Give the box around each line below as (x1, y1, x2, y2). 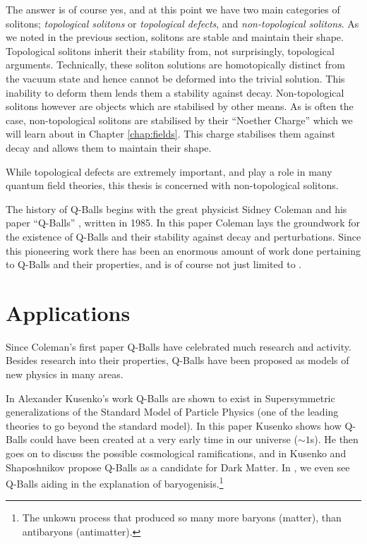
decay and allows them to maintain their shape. (6, 140, 212, 155)
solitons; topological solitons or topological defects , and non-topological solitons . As (6, 16, 359, 30)
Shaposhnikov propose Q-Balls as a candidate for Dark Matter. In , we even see (6, 459, 350, 474)
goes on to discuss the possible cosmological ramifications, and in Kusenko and (6, 445, 347, 460)
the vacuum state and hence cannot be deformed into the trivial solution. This (6, 71, 345, 85)
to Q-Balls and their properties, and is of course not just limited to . (6, 257, 302, 272)
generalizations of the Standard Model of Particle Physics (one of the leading (6, 404, 339, 419)
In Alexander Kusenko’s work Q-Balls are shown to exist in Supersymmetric (6, 390, 335, 405)
